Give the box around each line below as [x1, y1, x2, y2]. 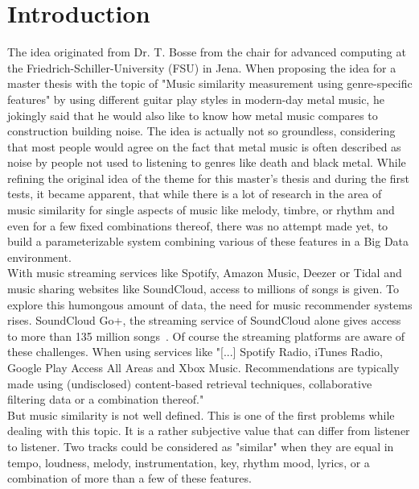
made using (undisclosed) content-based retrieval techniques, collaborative [7, 375, 372, 392]
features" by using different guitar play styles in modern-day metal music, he [7, 90, 384, 107]
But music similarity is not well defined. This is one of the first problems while [7, 406, 395, 423]
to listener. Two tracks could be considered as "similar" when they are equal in [7, 437, 394, 454]
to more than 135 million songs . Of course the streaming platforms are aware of [7, 327, 405, 344]
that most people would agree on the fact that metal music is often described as [7, 138, 401, 155]
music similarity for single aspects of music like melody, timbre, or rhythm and [7, 201, 395, 218]
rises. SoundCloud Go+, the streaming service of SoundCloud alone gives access [7, 312, 401, 329]
